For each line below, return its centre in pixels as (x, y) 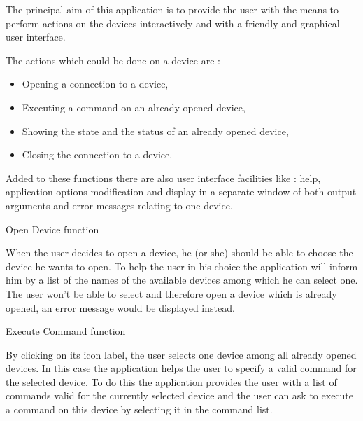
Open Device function (52, 229)
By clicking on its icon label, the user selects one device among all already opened (181, 354)
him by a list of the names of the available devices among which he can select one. (182, 280)
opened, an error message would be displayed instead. (120, 307)
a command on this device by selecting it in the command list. (139, 409)
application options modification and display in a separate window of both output (181, 192)
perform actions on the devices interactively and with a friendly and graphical (173, 23)
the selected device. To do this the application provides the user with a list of (171, 381)
